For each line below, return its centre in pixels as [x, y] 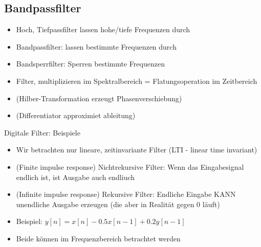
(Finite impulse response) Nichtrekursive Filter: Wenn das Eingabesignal [130, 166]
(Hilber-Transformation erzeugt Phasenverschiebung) [99, 98]
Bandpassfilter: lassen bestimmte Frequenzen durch [96, 46]
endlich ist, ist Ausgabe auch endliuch [75, 177]
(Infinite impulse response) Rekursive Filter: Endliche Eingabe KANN [126, 194]
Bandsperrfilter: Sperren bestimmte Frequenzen [90, 64]
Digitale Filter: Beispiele [42, 132]
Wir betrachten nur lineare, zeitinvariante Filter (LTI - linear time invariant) [137, 150]
